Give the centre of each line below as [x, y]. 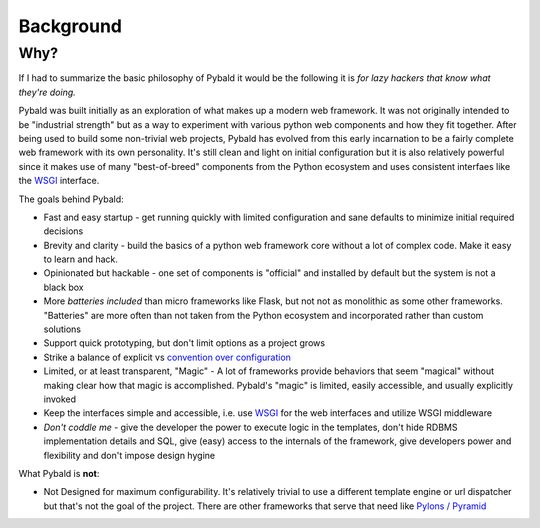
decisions [63, 231]
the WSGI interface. [59, 181]
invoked [60, 399]
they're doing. [47, 92]
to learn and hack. [81, 259]
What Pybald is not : [59, 473]
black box [63, 287]
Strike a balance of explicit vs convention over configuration [167, 357]
